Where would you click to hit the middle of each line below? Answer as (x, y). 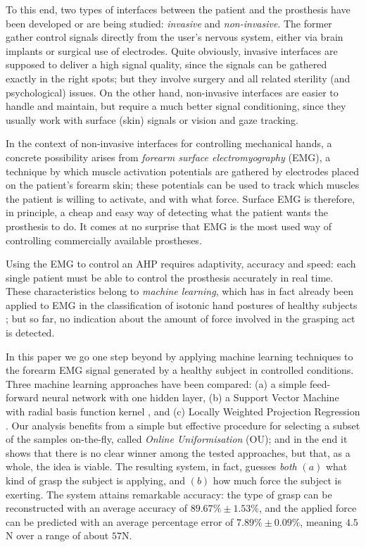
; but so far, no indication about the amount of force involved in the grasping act (181, 319)
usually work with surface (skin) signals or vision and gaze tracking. (152, 119)
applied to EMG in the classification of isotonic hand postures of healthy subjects (182, 304)
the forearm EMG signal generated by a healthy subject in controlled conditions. (180, 370)
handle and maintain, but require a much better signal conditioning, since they (176, 106)
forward (22, 397)
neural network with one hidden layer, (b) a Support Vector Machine (190, 397)
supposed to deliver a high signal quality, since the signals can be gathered (166, 64)
